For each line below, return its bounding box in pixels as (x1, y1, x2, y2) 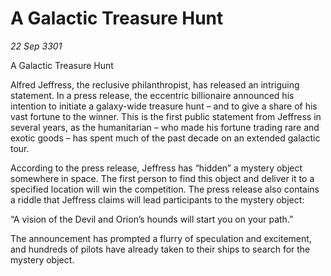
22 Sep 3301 (10, 40, 63, 52)
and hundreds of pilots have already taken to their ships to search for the (10, 243, 311, 255)
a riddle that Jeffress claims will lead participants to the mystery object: (10, 193, 305, 206)
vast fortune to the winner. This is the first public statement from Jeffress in (10, 110, 322, 122)
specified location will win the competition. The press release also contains (10, 183, 320, 195)
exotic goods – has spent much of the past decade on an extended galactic (10, 132, 321, 144)
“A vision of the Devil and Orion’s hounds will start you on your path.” (10, 213, 294, 225)
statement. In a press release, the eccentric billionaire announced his (10, 89, 295, 101)
